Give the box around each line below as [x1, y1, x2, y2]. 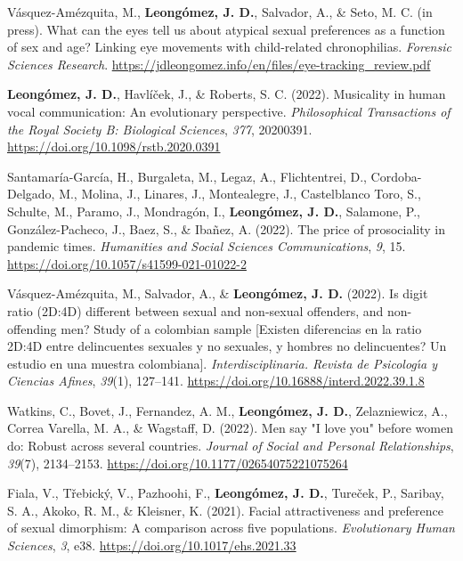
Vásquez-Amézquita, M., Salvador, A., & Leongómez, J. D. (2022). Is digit [7, 284, 428, 303]
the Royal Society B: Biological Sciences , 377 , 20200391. [7, 119, 313, 138]
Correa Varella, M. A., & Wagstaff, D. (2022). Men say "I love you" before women [7, 419, 453, 437]
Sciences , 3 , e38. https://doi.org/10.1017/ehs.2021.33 [7, 536, 296, 555]
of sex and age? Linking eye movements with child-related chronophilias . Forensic [7, 37, 451, 56]
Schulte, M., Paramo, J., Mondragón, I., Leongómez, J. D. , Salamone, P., [7, 201, 420, 220]
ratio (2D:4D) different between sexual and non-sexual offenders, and [7, 301, 384, 320]
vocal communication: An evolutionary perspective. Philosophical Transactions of [7, 102, 451, 120]
